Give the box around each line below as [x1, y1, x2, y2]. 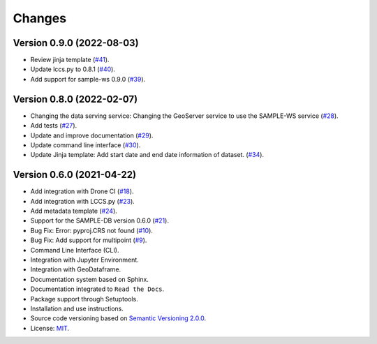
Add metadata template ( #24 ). [30, 207, 118, 215]
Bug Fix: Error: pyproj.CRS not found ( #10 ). [30, 226, 154, 234]
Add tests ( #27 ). [30, 121, 77, 130]
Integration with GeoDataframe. [30, 265, 121, 274]
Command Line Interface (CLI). [30, 246, 119, 254]
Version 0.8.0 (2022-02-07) [13, 93, 138, 105]
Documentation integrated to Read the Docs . [30, 285, 165, 293]
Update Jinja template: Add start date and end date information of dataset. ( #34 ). [30, 151, 265, 159]
